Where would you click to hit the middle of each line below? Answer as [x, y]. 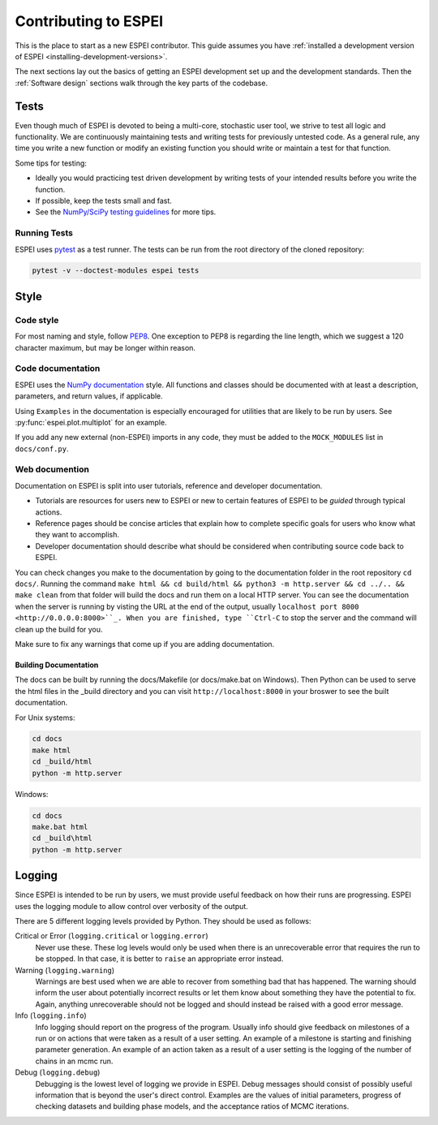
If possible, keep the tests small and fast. [103, 200]
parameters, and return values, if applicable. [89, 396]
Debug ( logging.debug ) [58, 1072]
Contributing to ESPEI [89, 21]
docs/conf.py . [42, 448]
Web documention [52, 469]
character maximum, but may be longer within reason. [105, 347]
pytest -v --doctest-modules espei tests [116, 271]
